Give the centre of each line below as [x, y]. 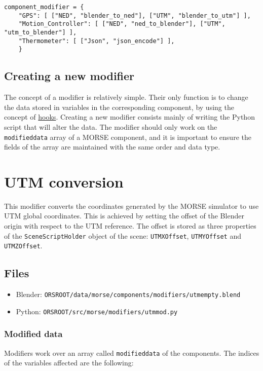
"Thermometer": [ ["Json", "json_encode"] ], [97, 41]
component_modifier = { [44, 7]
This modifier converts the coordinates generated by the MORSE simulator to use [131, 206]
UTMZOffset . [23, 246]
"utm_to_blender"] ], [41, 32]
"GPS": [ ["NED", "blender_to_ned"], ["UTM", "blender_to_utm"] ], [135, 15]
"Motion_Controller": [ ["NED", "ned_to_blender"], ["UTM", [122, 24]
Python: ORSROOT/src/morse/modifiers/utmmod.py [97, 311]
